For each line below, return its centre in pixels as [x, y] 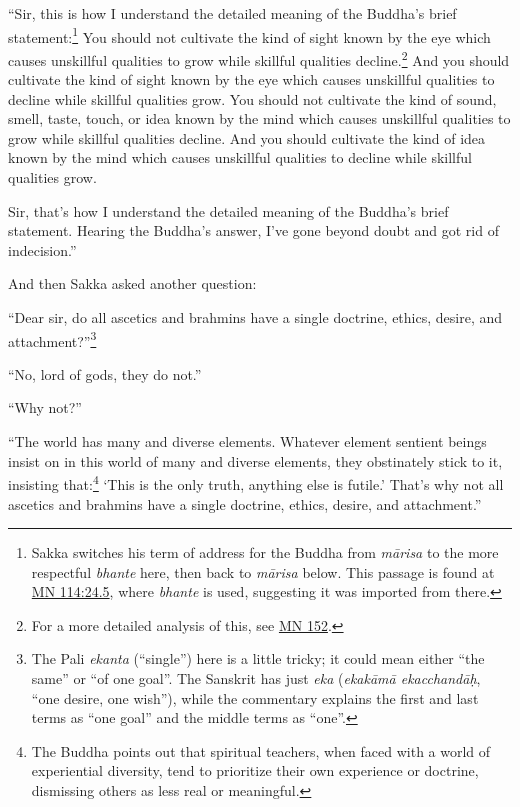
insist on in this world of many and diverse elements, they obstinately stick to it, [255, 460]
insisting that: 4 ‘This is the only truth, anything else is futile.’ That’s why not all [256, 482]
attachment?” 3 [52, 339]
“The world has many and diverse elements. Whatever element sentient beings [247, 441]
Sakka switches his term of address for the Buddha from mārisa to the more [265, 552]
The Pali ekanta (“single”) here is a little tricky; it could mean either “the [258, 658]
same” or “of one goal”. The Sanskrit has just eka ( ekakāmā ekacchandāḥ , [256, 678]
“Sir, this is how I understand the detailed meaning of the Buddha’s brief [232, 13]
